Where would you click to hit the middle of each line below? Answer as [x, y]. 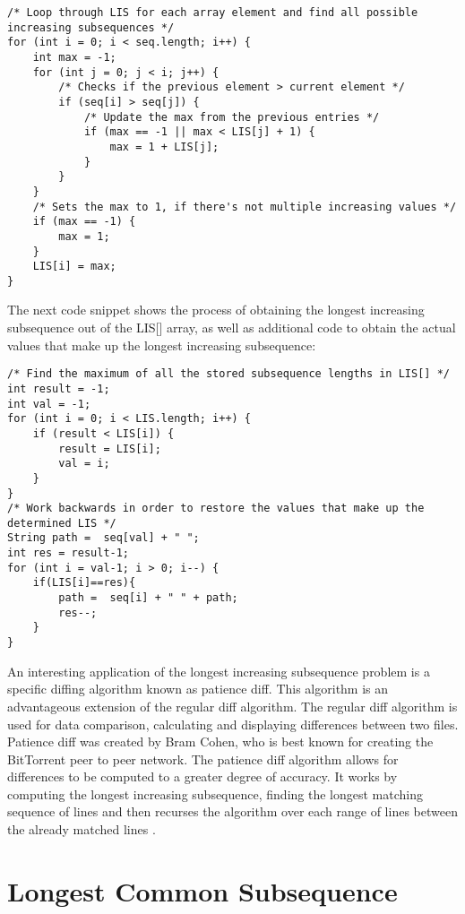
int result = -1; [59, 388]
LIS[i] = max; [74, 267]
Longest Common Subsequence [202, 890]
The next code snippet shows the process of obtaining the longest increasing [216, 310]
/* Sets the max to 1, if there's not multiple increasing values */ [245, 207]
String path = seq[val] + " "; [103, 538]
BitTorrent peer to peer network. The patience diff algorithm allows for [203, 759]
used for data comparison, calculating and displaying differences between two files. [233, 724]
